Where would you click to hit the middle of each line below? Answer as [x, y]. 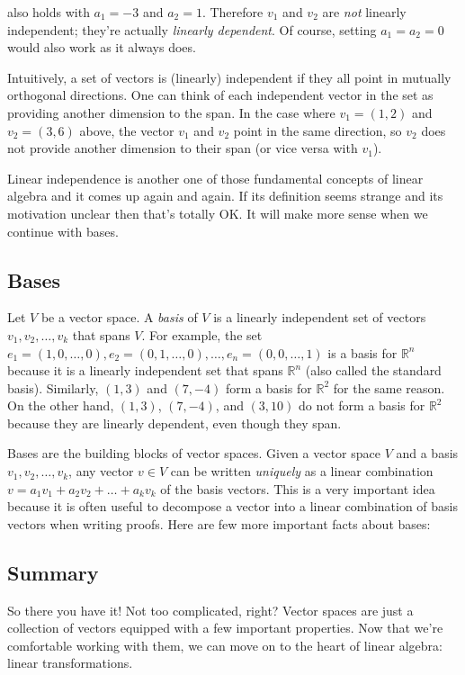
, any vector [101, 471]
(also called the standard [373, 370]
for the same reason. [389, 387]
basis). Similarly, [53, 387]
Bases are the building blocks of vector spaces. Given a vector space [194, 453]
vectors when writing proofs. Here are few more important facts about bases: [219, 523]
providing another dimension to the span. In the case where [171, 112]
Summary [53, 572]
